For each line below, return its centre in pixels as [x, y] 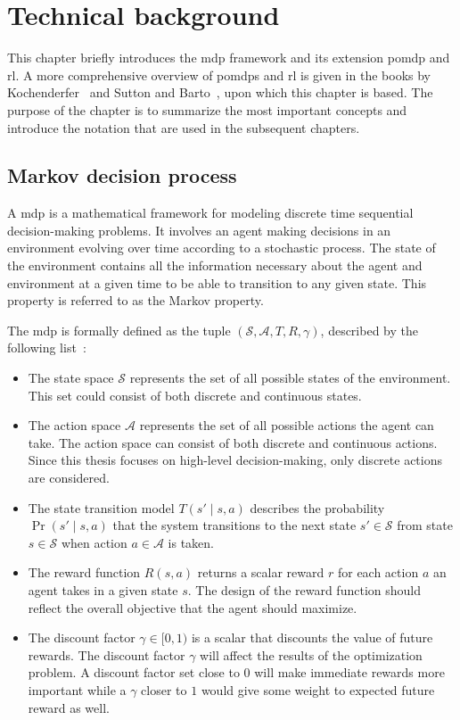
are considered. [69, 478]
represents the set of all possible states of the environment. [290, 378]
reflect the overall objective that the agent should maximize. [193, 607]
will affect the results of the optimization [311, 654]
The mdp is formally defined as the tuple [119, 330]
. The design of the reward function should [304, 589]
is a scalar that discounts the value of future [312, 637]
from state [425, 525]
